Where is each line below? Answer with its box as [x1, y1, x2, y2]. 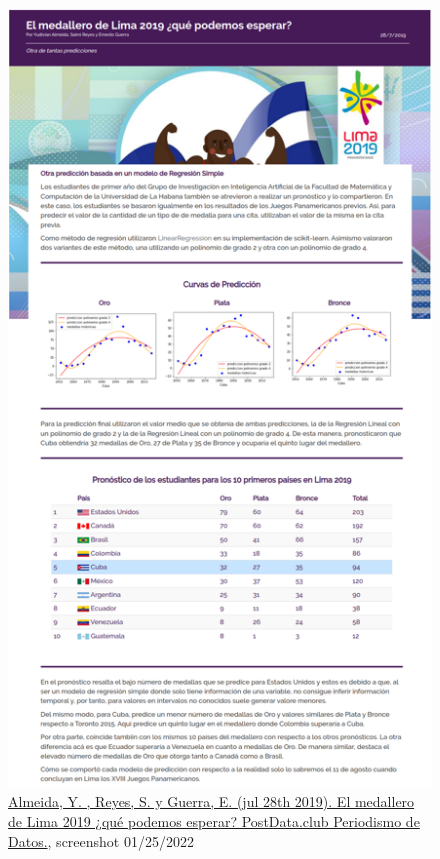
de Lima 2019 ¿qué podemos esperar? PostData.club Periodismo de [8, 810, 420, 831]
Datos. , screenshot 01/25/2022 [8, 830, 194, 851]
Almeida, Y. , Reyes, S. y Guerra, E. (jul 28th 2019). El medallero [8, 791, 415, 812]
